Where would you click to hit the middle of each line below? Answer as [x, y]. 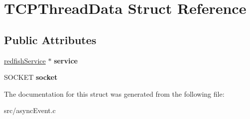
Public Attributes [50, 39]
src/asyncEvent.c [30, 110]
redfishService [25, 60]
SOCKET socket [31, 77]
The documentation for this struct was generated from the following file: [114, 93]
